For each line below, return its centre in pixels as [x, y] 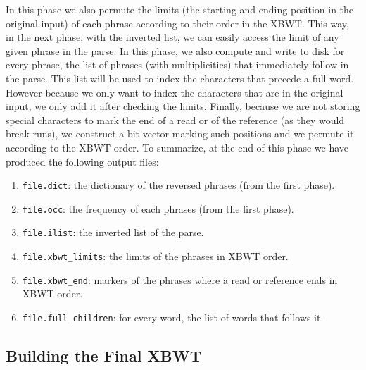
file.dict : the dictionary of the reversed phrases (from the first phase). [178, 185]
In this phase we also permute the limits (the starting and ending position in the [180, 9]
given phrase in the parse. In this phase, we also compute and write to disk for [175, 50]
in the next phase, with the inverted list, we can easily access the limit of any [172, 37]
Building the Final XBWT [104, 356]
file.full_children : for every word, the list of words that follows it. [173, 317]
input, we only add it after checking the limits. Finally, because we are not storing [183, 106]
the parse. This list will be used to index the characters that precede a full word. [180, 78]
